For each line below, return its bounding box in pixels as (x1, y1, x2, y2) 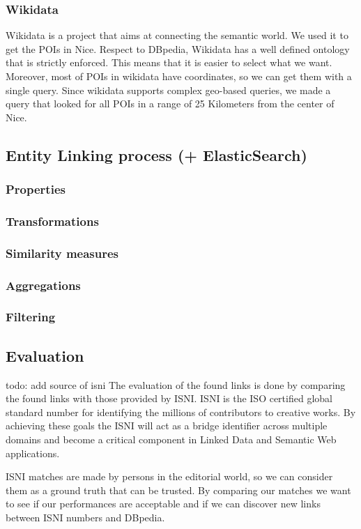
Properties (6, 181, 66, 198)
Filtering (6, 308, 56, 325)
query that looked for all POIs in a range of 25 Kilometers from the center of (6, 96, 335, 111)
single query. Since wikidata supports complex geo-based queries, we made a (6, 82, 331, 97)
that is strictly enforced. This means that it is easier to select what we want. (6, 55, 332, 70)
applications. (6, 445, 60, 460)
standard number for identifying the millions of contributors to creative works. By (6, 404, 356, 419)
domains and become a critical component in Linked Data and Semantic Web (6, 431, 337, 446)
